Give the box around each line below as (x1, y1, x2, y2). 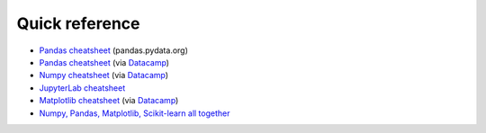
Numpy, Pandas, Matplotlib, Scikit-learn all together (39, 108, 230, 119)
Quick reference (16, 13, 140, 33)
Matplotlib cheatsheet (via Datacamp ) (39, 95, 179, 106)
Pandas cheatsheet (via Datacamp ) (39, 57, 170, 67)
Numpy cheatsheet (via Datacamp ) (39, 70, 169, 81)
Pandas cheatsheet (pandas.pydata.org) (39, 45, 189, 56)
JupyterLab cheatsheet (39, 82, 126, 93)
